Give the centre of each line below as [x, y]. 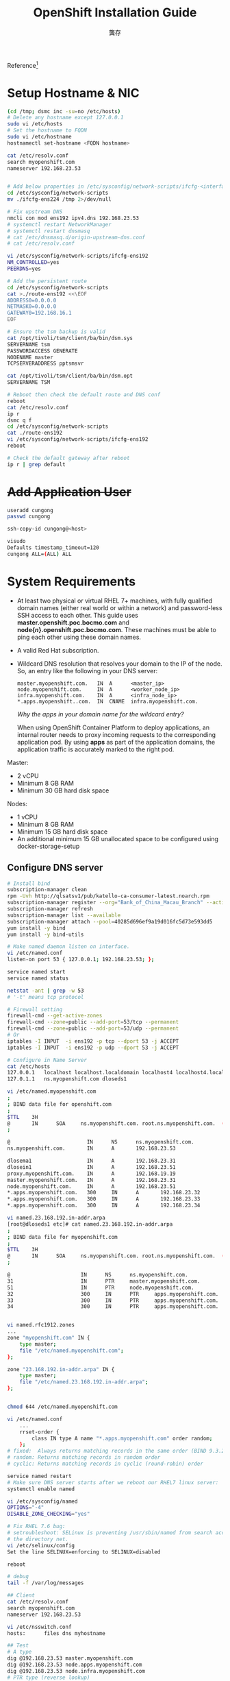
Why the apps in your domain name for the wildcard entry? [100, 714]
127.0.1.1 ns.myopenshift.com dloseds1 [67, 1079]
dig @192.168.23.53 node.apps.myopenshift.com [75, 1665]
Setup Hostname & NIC [73, 93]
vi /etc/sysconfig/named [42, 1501]
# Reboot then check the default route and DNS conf [84, 395]
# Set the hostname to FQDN [47, 131]
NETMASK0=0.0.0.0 [32, 306]
